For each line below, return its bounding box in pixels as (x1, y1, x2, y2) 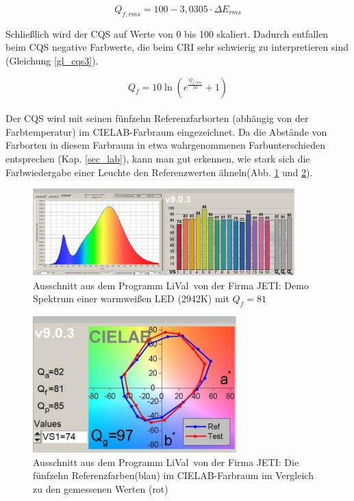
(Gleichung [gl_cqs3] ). (5, 53, 99, 67)
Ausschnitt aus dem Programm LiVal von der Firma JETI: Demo (33, 278, 309, 292)
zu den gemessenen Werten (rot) (33, 481, 168, 496)
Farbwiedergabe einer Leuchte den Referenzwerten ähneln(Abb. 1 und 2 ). (5, 164, 313, 179)
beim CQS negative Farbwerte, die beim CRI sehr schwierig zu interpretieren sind (5, 40, 349, 54)
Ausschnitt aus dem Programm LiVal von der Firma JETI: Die (33, 454, 299, 469)
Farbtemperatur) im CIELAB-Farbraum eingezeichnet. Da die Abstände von (5, 124, 327, 138)
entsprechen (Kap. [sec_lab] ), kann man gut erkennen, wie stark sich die (5, 151, 310, 165)
